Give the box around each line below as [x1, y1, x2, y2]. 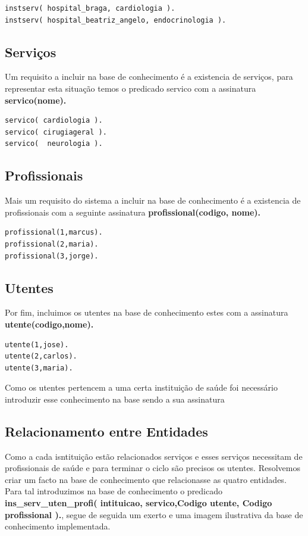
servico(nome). [5, 94, 67, 106]
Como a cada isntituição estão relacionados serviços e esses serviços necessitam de [5, 450, 303, 462]
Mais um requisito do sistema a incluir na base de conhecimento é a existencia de [5, 194, 301, 207]
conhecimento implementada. [5, 520, 111, 532]
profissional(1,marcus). [5, 228, 103, 237]
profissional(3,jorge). [5, 251, 99, 260]
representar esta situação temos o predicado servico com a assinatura [5, 82, 256, 94]
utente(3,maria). [5, 363, 73, 372]
